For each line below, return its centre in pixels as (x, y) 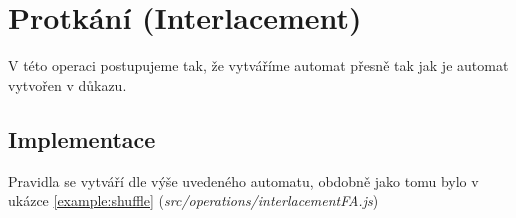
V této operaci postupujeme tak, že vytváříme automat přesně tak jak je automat (258, 65)
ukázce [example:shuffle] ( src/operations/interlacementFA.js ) (193, 200)
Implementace (82, 138)
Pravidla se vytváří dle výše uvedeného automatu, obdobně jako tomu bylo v (243, 180)
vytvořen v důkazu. (67, 84)
